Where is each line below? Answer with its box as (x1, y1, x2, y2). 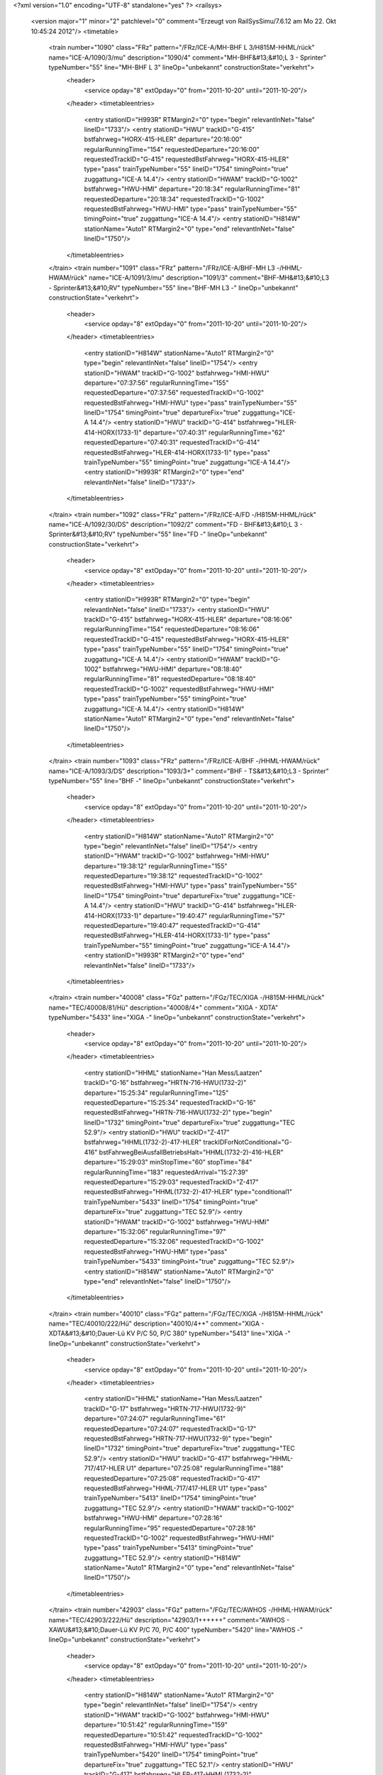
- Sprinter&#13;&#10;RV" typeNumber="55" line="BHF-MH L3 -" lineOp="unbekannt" (48, 283, 299, 292)
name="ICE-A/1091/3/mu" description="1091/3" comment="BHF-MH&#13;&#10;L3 (89, 273, 330, 282)
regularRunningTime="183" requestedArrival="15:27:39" (84, 1168, 248, 1176)
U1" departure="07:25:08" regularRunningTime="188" (126, 1464, 284, 1473)
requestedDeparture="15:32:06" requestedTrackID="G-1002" (84, 1238, 264, 1246)
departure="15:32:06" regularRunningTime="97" (84, 1227, 226, 1235)
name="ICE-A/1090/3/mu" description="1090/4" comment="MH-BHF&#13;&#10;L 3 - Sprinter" (48, 53, 326, 62)
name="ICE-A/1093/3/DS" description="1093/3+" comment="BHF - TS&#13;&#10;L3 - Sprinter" (48, 767, 329, 775)
